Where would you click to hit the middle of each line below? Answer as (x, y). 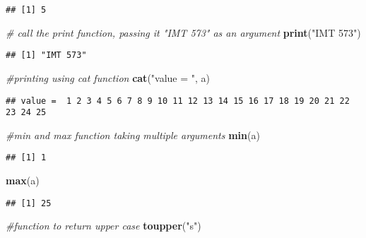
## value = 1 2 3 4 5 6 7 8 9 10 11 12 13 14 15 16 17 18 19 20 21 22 (178, 101)
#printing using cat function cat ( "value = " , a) (108, 77)
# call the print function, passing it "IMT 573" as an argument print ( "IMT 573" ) (183, 32)
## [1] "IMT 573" (46, 55)
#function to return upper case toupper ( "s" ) (104, 226)
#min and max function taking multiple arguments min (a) (133, 135)
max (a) (23, 180)
